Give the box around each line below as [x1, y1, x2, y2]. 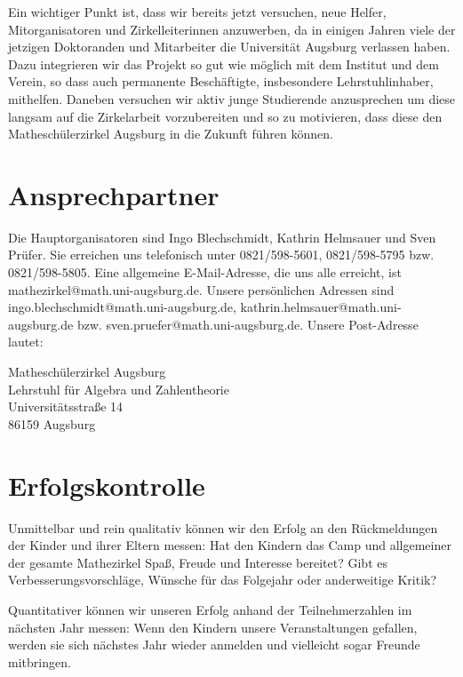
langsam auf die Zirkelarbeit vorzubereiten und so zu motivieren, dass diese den [8, 107, 443, 125]
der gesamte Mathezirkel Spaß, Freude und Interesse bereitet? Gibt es [8, 553, 387, 571]
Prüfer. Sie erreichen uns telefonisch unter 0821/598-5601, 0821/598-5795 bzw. [8, 245, 435, 264]
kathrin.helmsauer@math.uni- [240, 298, 402, 316]
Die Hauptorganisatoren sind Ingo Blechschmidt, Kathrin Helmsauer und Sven [8, 227, 436, 246]
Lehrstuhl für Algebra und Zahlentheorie [8, 379, 229, 398]
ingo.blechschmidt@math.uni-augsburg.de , [8, 298, 236, 316]
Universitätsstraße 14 [8, 397, 124, 416]
